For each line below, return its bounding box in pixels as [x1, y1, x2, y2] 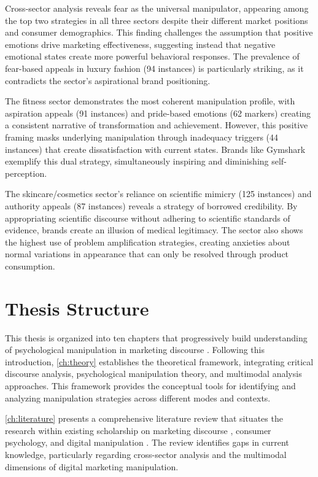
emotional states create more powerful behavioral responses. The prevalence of [5, 50, 300, 63]
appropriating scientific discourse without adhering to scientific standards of [5, 211, 290, 224]
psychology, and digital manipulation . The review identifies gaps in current [5, 436, 289, 449]
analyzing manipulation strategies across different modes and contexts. [5, 391, 271, 404]
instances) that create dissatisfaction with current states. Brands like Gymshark [5, 142, 306, 155]
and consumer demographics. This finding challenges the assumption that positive [5, 26, 313, 39]
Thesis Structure [5, 295, 149, 320]
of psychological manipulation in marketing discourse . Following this [5, 343, 265, 356]
